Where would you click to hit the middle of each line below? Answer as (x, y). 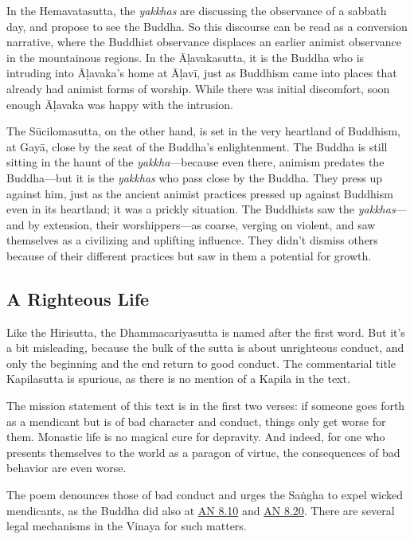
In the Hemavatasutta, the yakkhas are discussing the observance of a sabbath (197, 10)
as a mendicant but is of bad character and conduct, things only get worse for (196, 421)
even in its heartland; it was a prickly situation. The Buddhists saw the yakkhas (201, 209)
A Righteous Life (78, 298)
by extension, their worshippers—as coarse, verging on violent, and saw (202, 224)
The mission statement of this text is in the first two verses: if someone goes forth (206, 406)
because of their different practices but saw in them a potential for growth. (189, 255)
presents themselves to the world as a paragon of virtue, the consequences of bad (203, 452)
